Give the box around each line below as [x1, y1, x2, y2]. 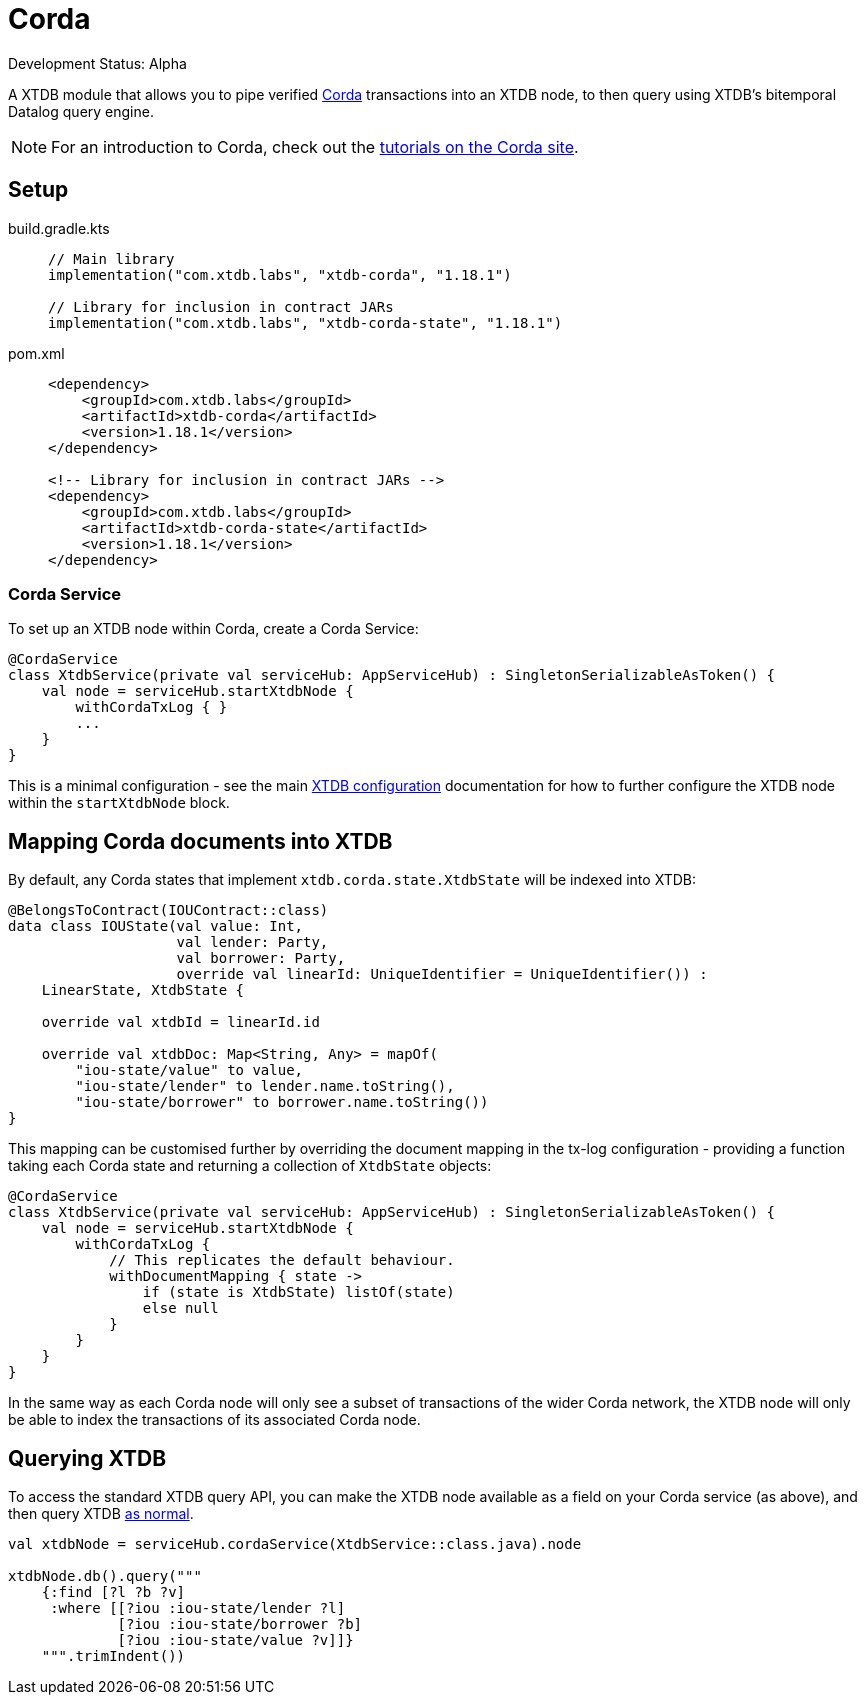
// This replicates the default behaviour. [109, 1252, 455, 1269]
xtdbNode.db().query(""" [8, 1568, 202, 1585]
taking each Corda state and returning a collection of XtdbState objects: [8, 1157, 492, 1175]
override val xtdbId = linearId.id [41, 1014, 320, 1031]
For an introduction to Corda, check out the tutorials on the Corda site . [51, 136, 579, 157]
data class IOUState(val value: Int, [8, 918, 304, 935]
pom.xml [8, 344, 65, 362]
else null [142, 1300, 219, 1317]
